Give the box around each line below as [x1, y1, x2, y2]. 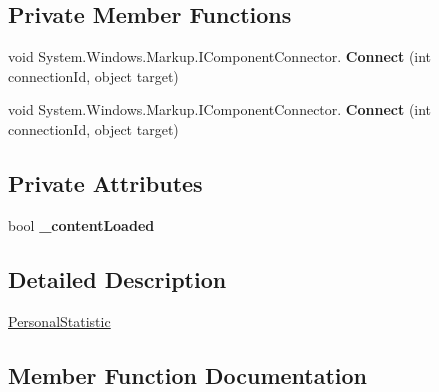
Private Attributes [8, 167, 203, 198]
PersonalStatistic [8, 310, 111, 331]
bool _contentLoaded [8, 214, 155, 235]
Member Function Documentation [8, 359, 368, 390]
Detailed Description [8, 263, 227, 294]
